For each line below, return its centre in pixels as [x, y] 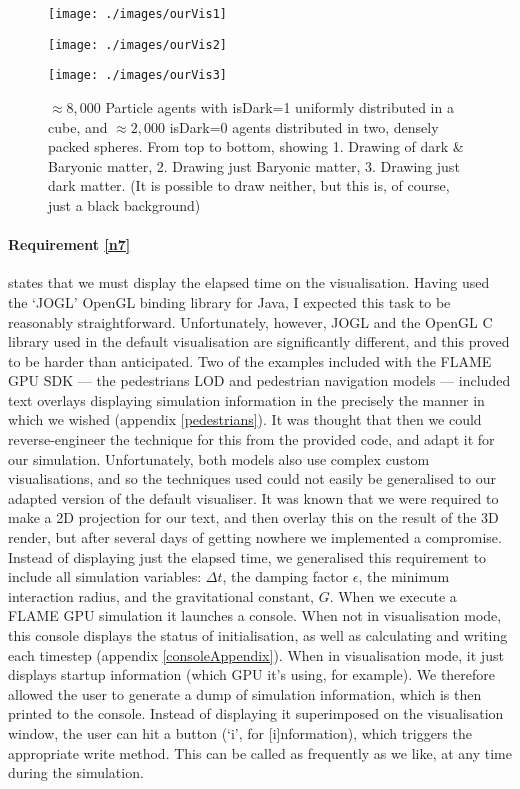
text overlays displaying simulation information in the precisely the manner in [246, 399]
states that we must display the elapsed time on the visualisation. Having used [249, 282]
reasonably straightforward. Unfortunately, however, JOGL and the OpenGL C [250, 321]
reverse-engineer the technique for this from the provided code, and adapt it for [251, 439]
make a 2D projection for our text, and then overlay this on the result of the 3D [253, 517]
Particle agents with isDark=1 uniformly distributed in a [279, 106]
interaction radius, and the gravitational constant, [161, 595]
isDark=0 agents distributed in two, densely [304, 126]
